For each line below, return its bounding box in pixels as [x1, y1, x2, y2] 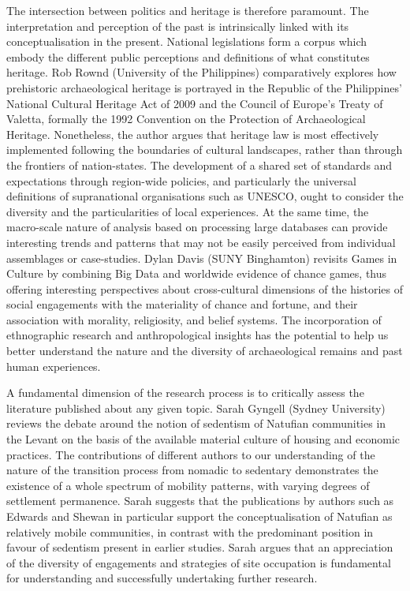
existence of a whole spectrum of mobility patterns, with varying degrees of [6, 477, 370, 493]
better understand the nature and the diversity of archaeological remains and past [6, 342, 403, 359]
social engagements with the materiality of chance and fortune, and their [6, 296, 358, 312]
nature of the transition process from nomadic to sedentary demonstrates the [6, 462, 378, 478]
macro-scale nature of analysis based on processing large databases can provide [6, 219, 388, 235]
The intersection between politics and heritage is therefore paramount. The [6, 2, 369, 18]
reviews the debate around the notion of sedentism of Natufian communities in [6, 415, 386, 432]
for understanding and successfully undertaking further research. [6, 570, 318, 586]
